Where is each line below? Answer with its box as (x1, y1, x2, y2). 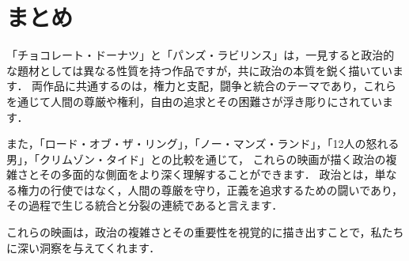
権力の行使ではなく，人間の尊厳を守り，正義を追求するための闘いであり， (17, 181, 403, 198)
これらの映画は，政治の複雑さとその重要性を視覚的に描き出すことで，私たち (6, 224, 404, 240)
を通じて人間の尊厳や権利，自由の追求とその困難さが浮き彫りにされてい (6, 93, 382, 109)
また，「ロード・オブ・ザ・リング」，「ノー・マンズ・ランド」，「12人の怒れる (6, 135, 400, 152)
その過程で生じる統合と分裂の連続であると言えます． (6, 197, 283, 214)
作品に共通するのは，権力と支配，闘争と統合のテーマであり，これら (43, 78, 396, 94)
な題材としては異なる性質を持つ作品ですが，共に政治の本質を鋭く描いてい (6, 62, 393, 78)
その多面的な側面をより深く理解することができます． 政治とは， (39, 166, 375, 183)
